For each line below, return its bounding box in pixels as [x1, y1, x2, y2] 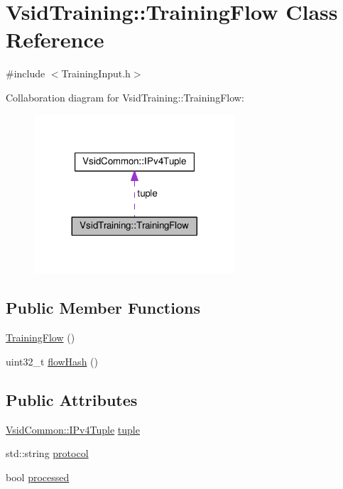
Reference [6, 25, 104, 54]
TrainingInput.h [61, 66, 131, 81]
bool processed [6, 469, 70, 484]
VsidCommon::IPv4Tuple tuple [6, 422, 140, 436]
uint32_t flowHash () [6, 353, 98, 368]
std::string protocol [6, 446, 89, 461]
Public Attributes [6, 388, 138, 410]
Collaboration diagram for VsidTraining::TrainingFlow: [6, 89, 244, 104]
